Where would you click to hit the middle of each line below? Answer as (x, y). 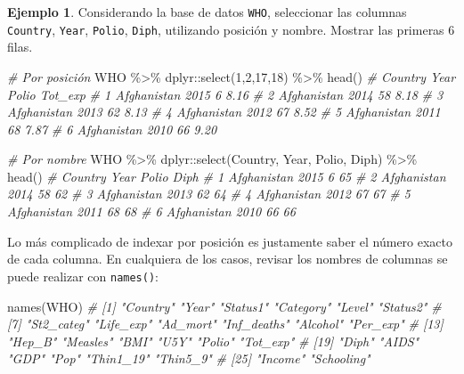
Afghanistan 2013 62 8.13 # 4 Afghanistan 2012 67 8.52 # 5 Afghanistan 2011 (224, 112)
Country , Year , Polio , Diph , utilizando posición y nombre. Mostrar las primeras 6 (231, 29)
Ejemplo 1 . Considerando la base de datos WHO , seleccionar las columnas (207, 12)
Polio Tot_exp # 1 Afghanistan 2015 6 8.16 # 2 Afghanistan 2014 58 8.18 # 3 (225, 94)
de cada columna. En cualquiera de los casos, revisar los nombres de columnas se (228, 259)
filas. (20, 47)
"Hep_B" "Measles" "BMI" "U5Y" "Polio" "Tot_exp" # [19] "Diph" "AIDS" (213, 341)
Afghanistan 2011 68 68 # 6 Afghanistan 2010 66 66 (151, 211)
